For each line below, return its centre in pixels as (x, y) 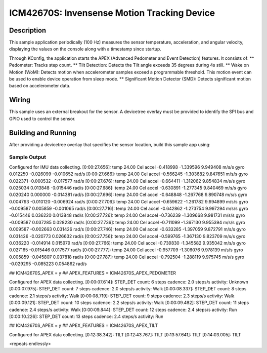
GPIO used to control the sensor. (42, 118)
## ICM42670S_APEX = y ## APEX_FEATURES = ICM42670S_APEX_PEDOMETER (93, 273)
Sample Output (28, 157)
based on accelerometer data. (40, 86)
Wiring (20, 100)
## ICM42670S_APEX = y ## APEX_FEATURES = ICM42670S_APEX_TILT (84, 325)
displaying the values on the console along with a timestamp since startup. (85, 49)
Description (28, 30)
